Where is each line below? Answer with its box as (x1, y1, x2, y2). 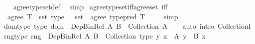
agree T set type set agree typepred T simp (7, 11, 178, 21)
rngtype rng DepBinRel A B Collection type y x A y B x (3, 30, 206, 41)
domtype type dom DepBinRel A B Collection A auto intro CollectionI (3, 21, 251, 31)
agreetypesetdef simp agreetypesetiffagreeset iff (13, 1, 168, 11)
